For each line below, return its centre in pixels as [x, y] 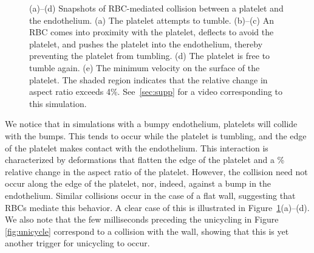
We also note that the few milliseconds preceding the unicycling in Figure [142, 219]
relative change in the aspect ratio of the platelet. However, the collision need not [156, 171]
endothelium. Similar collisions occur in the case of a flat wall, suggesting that [150, 195]
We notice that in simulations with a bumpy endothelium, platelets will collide [151, 124]
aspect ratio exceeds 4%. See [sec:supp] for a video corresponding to [156, 92]
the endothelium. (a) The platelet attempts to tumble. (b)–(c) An [152, 20]
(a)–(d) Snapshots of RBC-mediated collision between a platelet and [156, 8]
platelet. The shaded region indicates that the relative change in [148, 79]
